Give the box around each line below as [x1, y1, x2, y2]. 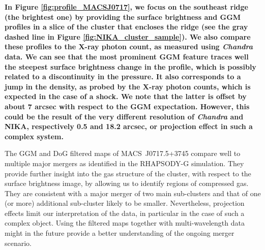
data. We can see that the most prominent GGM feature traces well [5, 51, 249, 61]
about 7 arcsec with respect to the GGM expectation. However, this [5, 101, 250, 111]
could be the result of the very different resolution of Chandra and [5, 111, 244, 121]
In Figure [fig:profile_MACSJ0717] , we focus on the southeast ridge [5, 2, 248, 12]
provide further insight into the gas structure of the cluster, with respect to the [5, 168, 251, 178]
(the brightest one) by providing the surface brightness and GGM [5, 11, 241, 22]
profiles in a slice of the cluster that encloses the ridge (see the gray [5, 21, 248, 32]
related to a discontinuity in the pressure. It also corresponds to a [5, 71, 241, 82]
